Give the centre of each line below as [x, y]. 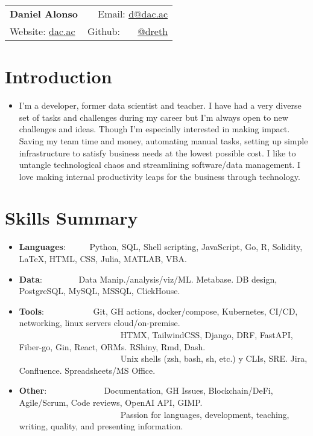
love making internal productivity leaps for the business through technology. [160, 176]
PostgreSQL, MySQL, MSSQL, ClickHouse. [100, 291]
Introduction [58, 76]
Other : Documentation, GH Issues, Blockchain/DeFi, [146, 390]
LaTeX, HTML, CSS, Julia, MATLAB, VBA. [103, 258]
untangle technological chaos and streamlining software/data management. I [160, 165]
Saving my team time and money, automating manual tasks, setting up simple [163, 140]
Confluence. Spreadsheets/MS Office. [87, 370]
